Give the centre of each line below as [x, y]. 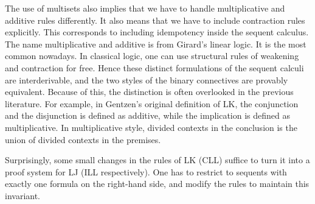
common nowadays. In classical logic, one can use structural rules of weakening [152, 56]
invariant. [23, 195]
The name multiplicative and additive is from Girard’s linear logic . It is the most [156, 44]
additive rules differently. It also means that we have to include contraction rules [155, 20]
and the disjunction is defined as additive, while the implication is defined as [148, 115]
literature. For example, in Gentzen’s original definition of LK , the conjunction [152, 103]
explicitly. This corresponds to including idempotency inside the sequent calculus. [157, 32]
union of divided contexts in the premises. [83, 139]
